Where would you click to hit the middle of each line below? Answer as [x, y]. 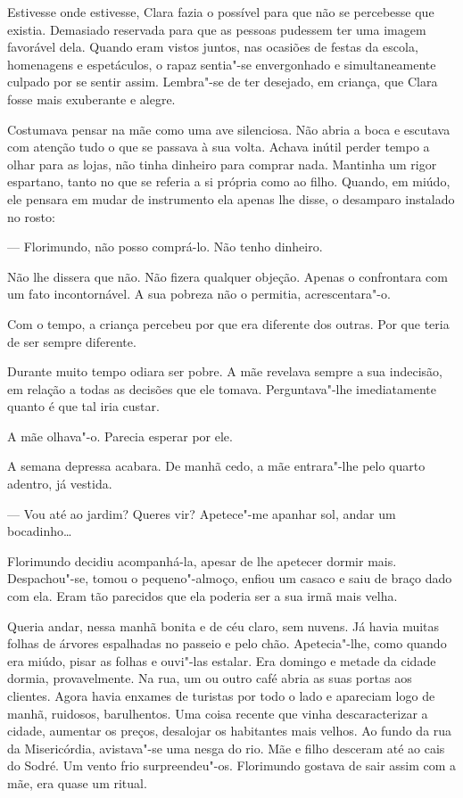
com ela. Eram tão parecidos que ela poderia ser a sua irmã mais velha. [203, 596]
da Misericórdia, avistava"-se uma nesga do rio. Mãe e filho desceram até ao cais [226, 748]
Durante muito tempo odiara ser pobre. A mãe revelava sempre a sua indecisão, [225, 371]
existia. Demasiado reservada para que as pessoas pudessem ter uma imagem [217, 29]
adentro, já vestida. [60, 484]
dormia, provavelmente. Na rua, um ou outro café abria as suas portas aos [210, 678]
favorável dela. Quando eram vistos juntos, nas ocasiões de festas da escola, [213, 47]
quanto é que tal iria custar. [83, 406]
